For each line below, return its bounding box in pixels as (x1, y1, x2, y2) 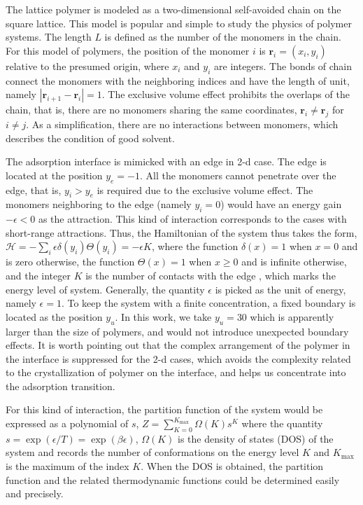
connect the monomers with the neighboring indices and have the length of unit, (6, 73, 350, 88)
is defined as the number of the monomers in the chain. (104, 29, 341, 44)
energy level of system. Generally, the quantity (6, 282, 205, 296)
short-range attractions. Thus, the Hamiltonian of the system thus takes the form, (6, 225, 357, 240)
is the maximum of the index (6, 459, 129, 473)
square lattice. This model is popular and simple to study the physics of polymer (6, 15, 352, 30)
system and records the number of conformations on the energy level (6, 445, 299, 459)
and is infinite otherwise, (241, 254, 347, 269)
